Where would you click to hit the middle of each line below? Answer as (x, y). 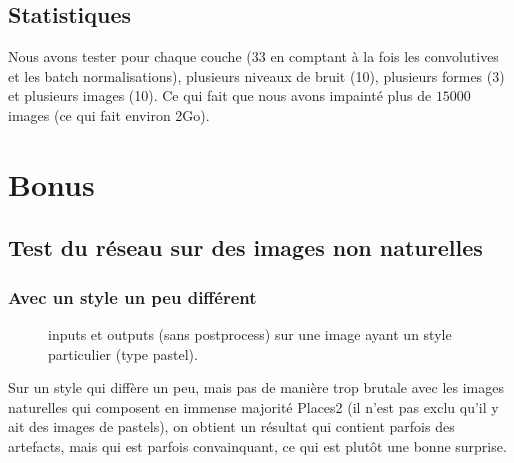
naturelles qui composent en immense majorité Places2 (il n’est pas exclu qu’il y (253, 406)
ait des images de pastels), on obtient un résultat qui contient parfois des (231, 426)
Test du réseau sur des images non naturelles (245, 247)
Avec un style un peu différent (132, 296)
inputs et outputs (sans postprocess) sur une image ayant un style (250, 333)
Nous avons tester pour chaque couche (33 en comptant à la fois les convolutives (253, 56)
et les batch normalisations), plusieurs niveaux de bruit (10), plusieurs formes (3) (256, 75)
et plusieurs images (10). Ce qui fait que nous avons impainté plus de (220, 95)
